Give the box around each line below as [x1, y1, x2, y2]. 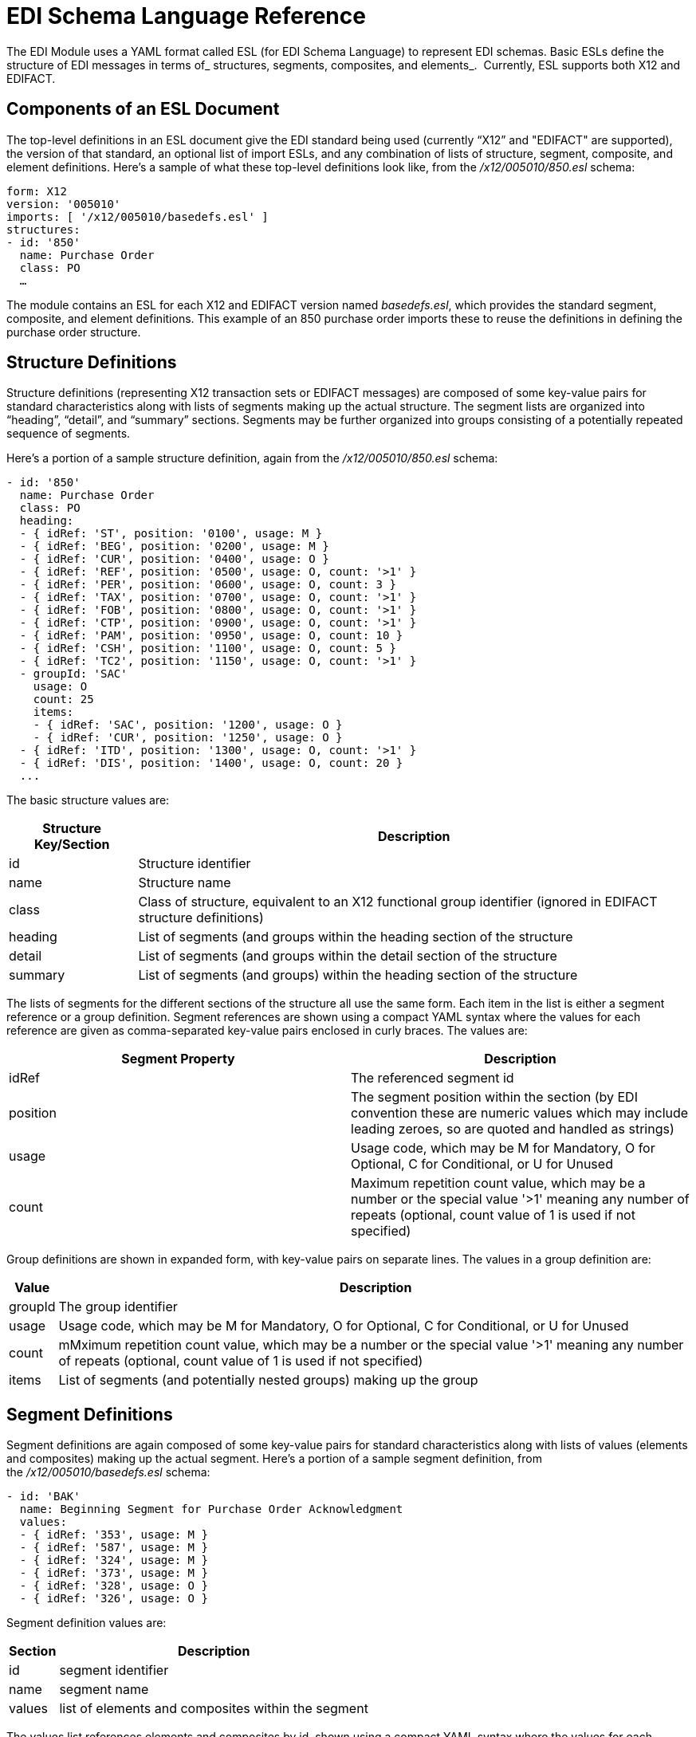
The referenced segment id [351, 1070, 514, 1087]
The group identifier [58, 1299, 178, 1315]
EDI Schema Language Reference [6, 2, 366, 29]
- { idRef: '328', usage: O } [19, 1579, 208, 1593]
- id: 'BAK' [6, 1490, 81, 1503]
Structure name [138, 874, 231, 891]
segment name [59, 1681, 149, 1698]
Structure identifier [138, 855, 251, 872]
